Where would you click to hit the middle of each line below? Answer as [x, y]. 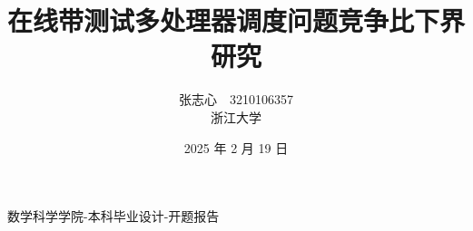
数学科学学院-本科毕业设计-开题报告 [113, 216]
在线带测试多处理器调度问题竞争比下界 [236, 20]
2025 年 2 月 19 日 [236, 147]
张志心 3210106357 [236, 99]
